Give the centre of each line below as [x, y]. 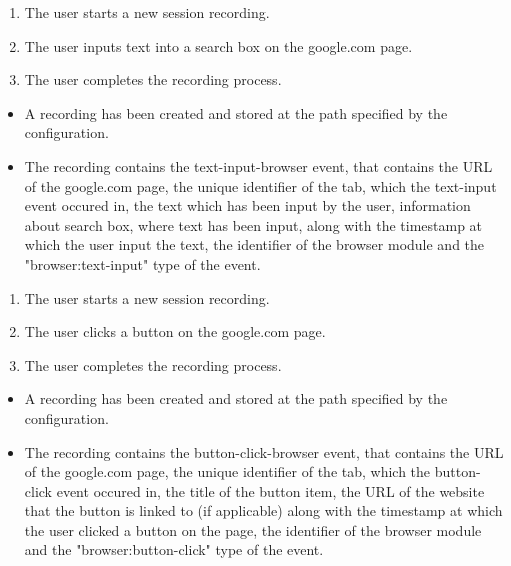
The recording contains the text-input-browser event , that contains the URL [258, 165]
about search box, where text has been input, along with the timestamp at [253, 224]
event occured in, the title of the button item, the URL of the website [270, 490]
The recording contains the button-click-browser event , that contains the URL [264, 451]
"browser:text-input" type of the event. [142, 263]
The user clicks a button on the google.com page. [175, 331]
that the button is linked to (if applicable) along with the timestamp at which [263, 510]
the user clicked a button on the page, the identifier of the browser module [253, 529]
